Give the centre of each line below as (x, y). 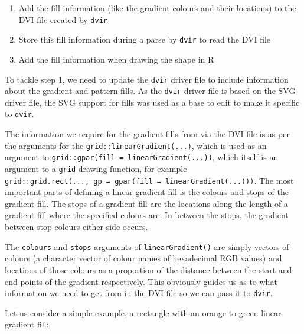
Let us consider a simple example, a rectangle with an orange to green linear (143, 312)
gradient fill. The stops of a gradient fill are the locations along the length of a (146, 203)
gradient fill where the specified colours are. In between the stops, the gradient (147, 215)
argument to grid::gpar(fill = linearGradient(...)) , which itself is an (142, 157)
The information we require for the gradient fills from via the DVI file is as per (147, 134)
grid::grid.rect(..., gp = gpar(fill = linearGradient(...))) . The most (149, 180)
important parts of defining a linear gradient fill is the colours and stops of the (147, 192)
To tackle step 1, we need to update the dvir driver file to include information (147, 79)
